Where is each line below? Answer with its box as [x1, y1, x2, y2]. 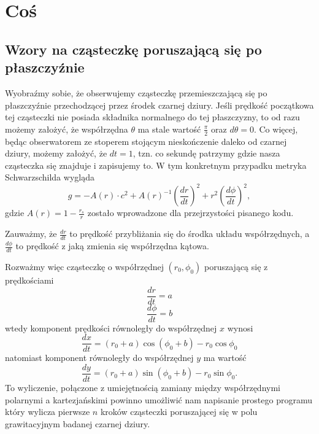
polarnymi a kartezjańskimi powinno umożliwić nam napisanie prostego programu [5, 393, 312, 406]
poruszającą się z [204, 260, 268, 273]
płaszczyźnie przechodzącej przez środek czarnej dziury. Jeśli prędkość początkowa [5, 98, 314, 111]
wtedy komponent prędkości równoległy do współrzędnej [5, 321, 217, 334]
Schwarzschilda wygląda [5, 171, 94, 184]
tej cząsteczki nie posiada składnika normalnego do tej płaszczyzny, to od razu [5, 110, 300, 123]
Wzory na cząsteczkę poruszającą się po [5, 39, 262, 58]
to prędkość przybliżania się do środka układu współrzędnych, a [69, 227, 310, 240]
